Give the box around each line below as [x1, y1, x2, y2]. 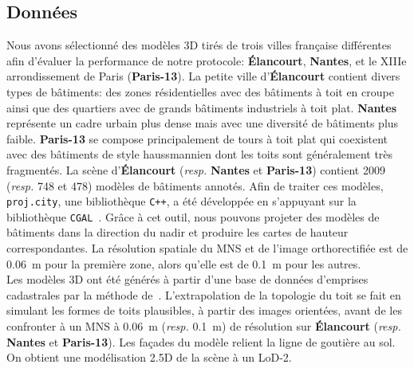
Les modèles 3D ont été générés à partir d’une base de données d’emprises [6, 271, 369, 288]
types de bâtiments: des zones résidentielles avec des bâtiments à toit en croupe [6, 83, 394, 100]
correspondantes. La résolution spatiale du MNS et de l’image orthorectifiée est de [6, 240, 408, 256]
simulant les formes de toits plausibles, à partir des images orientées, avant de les [6, 302, 402, 319]
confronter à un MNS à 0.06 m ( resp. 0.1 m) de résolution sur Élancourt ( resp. [6, 318, 401, 335]
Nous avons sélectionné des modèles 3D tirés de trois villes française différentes [6, 37, 392, 53]
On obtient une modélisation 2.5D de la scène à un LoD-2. [6, 349, 292, 366]
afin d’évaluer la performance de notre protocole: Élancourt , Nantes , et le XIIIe [6, 52, 407, 69]
